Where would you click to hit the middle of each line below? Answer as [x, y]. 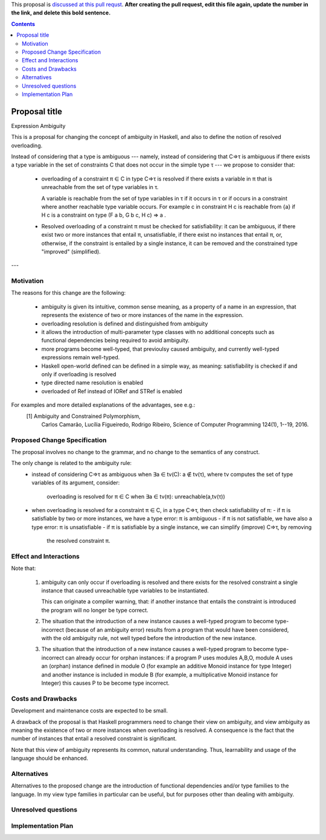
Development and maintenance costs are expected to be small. [90, 711]
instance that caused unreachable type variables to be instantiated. [125, 591]
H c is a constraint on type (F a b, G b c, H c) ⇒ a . [104, 215]
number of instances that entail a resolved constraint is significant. [94, 739]
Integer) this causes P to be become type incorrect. [105, 683]
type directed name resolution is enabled [92, 383]
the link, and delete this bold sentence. [61, 13]
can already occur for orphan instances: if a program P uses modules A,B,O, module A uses [179, 658]
